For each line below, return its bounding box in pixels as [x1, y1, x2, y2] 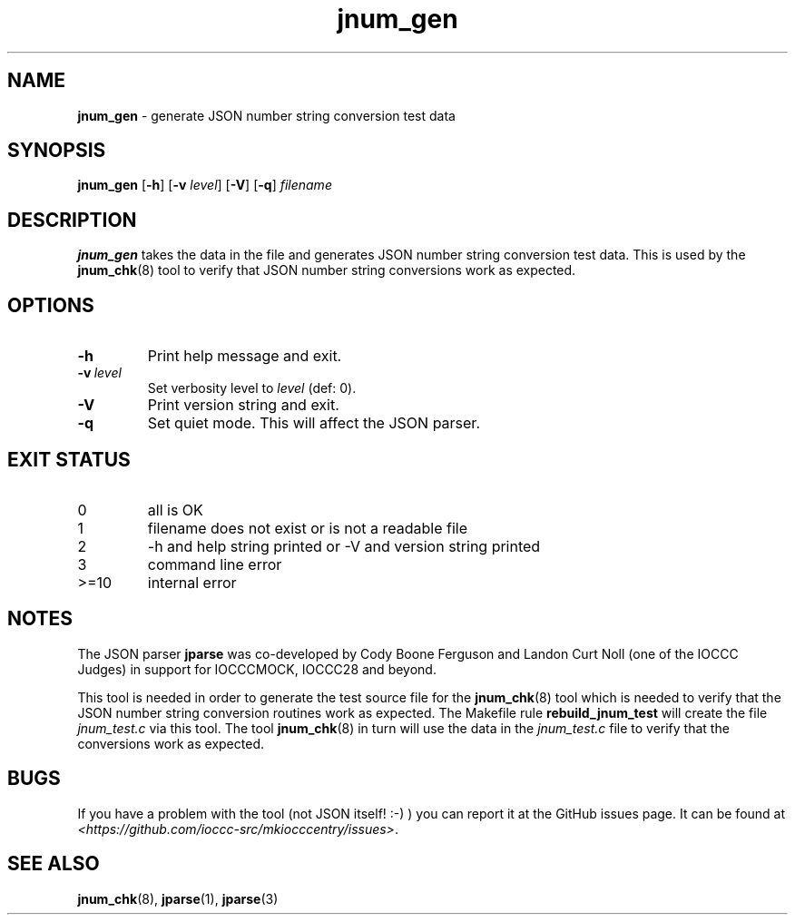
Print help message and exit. [147, 347, 342, 366]
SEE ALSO [7, 852, 100, 876]
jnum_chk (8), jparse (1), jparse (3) [77, 890, 279, 907]
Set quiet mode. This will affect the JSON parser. [147, 414, 480, 433]
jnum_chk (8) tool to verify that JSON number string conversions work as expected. [77, 262, 576, 279]
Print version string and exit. [147, 396, 339, 415]
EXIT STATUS [7, 447, 131, 471]
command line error [147, 554, 282, 574]
